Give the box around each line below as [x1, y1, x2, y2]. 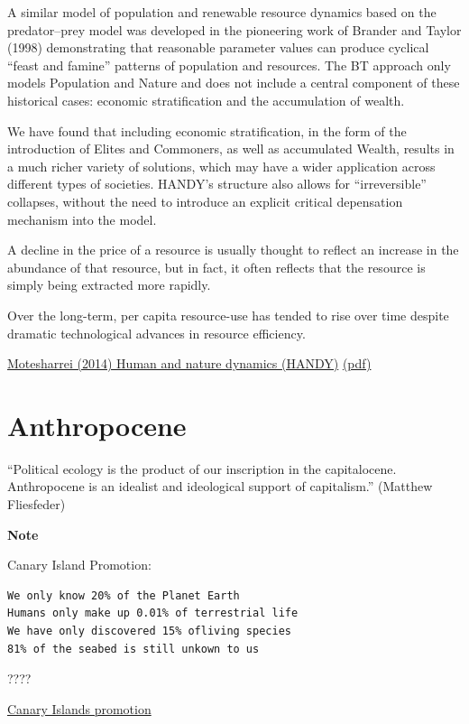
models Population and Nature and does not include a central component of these [7, 73, 460, 92]
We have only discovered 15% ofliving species [7, 624, 291, 637]
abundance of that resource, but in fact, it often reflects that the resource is [7, 257, 426, 276]
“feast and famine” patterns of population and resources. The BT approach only [7, 55, 451, 74]
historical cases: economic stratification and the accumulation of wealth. [7, 90, 405, 109]
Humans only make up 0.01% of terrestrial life [7, 607, 299, 620]
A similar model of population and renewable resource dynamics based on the [7, 3, 437, 21]
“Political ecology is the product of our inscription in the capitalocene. [7, 459, 397, 478]
